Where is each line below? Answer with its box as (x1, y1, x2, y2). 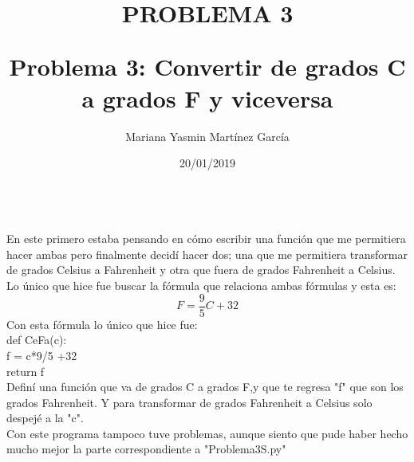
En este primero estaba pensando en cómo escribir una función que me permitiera (6, 230, 406, 247)
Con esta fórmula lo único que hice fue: (6, 315, 198, 332)
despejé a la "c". (6, 409, 84, 426)
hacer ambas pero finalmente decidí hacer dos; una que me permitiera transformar (6, 245, 408, 262)
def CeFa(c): (6, 331, 67, 348)
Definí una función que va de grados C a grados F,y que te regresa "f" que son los (6, 378, 404, 395)
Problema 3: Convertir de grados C (9, 50, 406, 83)
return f (6, 362, 45, 379)
